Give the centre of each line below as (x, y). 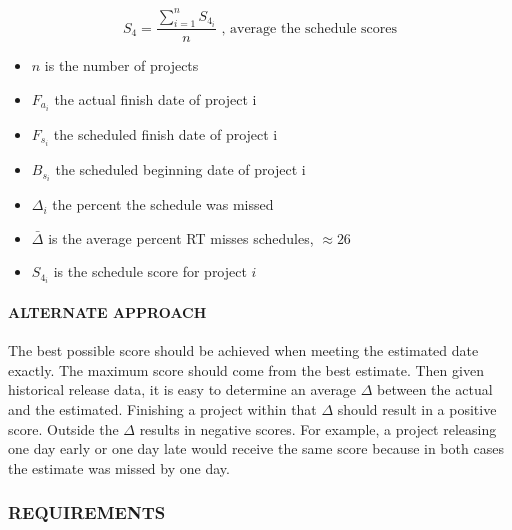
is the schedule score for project (150, 271)
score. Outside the (63, 428)
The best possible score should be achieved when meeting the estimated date (243, 350)
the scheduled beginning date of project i (180, 169)
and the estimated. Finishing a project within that (162, 409)
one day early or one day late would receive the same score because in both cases (256, 448)
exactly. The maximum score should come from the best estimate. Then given (246, 369)
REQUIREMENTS (87, 512)
